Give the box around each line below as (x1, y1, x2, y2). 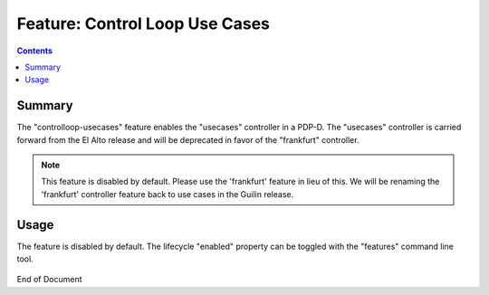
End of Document (16, 274, 82, 285)
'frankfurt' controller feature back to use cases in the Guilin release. (41, 188, 294, 199)
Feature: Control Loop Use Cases (16, 14, 271, 33)
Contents (16, 45, 53, 56)
